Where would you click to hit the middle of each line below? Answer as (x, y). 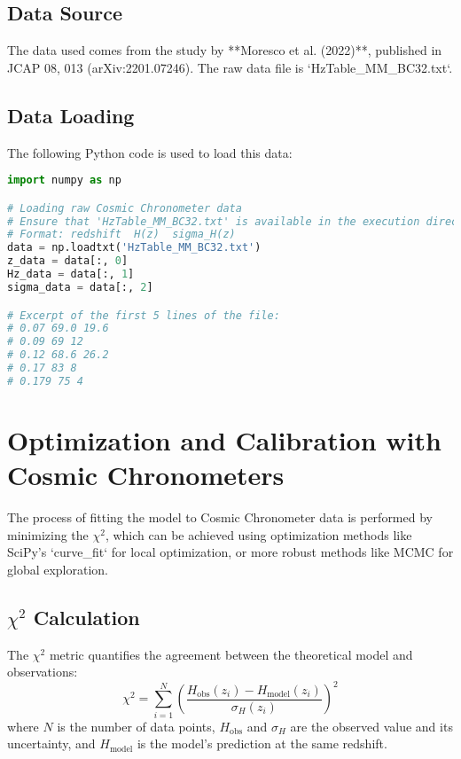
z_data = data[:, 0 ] (68, 261)
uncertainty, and (51, 743)
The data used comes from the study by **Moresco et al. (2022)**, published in (225, 50)
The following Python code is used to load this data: (150, 152)
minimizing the (48, 534)
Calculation (86, 617)
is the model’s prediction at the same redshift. (262, 743)
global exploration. (58, 569)
